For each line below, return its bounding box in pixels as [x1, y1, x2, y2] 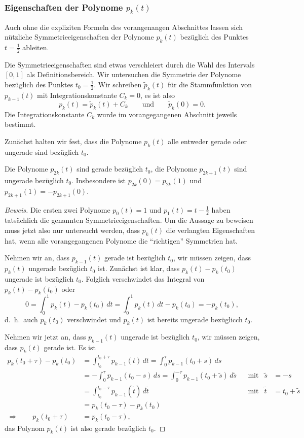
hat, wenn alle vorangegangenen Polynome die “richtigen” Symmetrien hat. [5, 235, 238, 246]
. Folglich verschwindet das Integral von [81, 273, 205, 284]
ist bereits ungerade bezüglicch [147, 314, 243, 324]
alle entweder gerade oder [168, 136, 247, 146]
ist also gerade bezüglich [70, 422, 146, 433]
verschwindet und [67, 314, 121, 324]
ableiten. [22, 42, 49, 52]
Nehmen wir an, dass [5, 252, 70, 263]
